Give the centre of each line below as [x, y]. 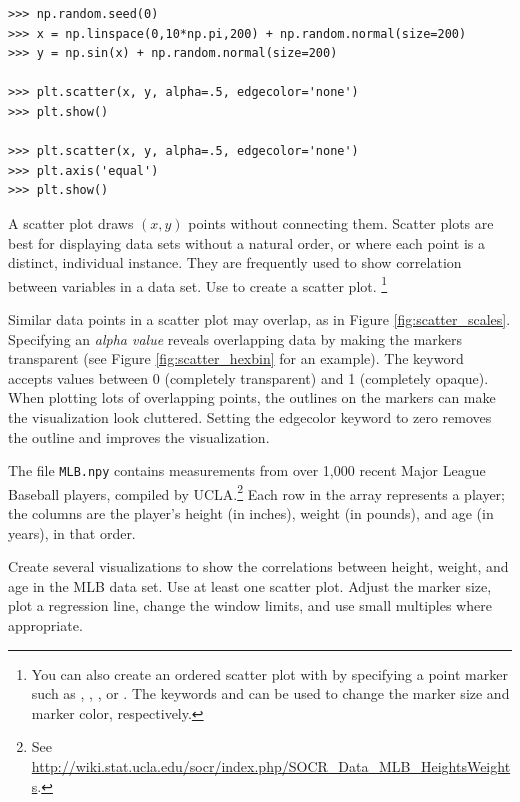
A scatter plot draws [71, 222]
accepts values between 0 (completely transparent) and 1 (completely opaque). [248, 377]
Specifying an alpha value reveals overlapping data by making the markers [235, 338]
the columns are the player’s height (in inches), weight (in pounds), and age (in [251, 513]
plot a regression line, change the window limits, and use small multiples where [250, 605]
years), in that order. [72, 532]
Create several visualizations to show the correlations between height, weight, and [258, 566]
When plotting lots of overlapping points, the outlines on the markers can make [252, 397]
